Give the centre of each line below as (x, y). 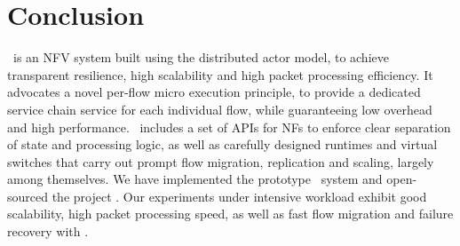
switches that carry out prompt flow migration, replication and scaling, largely (221, 161)
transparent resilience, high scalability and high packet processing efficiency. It (220, 74)
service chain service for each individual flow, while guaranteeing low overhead (220, 109)
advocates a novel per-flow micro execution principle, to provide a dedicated (214, 92)
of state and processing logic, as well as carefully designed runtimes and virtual (222, 144)
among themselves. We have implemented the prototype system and (195, 179)
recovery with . (48, 231)
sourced (28, 196)
